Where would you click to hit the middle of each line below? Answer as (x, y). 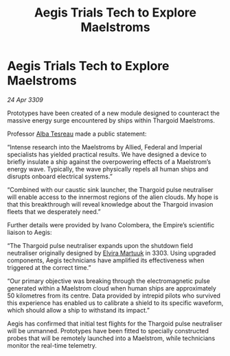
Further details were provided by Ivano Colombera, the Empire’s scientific (111, 224)
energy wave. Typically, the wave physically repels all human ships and (108, 169)
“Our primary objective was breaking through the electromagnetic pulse (109, 281)
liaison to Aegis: (30, 232)
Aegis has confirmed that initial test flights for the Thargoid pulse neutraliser (115, 323)
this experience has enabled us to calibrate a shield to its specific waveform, (115, 303)
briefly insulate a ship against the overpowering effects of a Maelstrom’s (109, 161)
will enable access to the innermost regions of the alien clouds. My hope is (113, 197)
